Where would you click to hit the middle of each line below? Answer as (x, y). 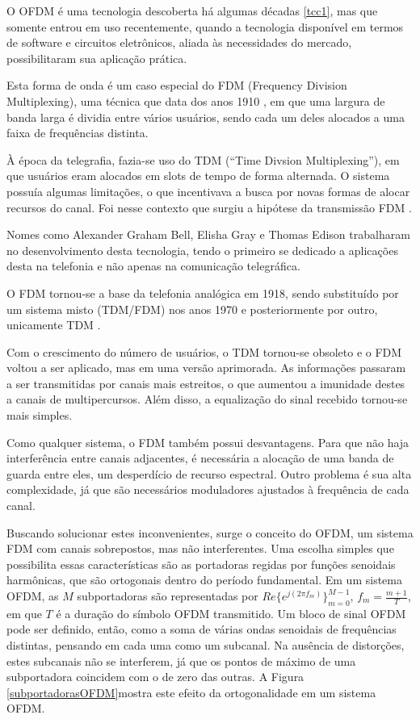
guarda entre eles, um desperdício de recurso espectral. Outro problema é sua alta (209, 473)
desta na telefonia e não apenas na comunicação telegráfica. (153, 266)
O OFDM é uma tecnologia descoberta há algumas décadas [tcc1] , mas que (192, 10)
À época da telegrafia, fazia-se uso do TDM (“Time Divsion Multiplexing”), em (203, 159)
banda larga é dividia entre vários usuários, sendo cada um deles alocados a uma (206, 117)
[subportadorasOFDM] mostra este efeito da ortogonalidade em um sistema (191, 692)
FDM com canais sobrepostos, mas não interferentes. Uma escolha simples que (200, 548)
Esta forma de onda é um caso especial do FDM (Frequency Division (177, 85)
